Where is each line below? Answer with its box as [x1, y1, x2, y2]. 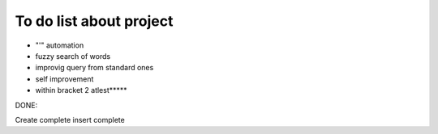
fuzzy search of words [35, 51, 111, 61]
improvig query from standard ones [35, 63, 154, 73]
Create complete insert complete [15, 115, 125, 124]
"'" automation [35, 40, 84, 50]
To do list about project [15, 12, 174, 30]
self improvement [35, 73, 94, 84]
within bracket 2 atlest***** [35, 86, 127, 95]
